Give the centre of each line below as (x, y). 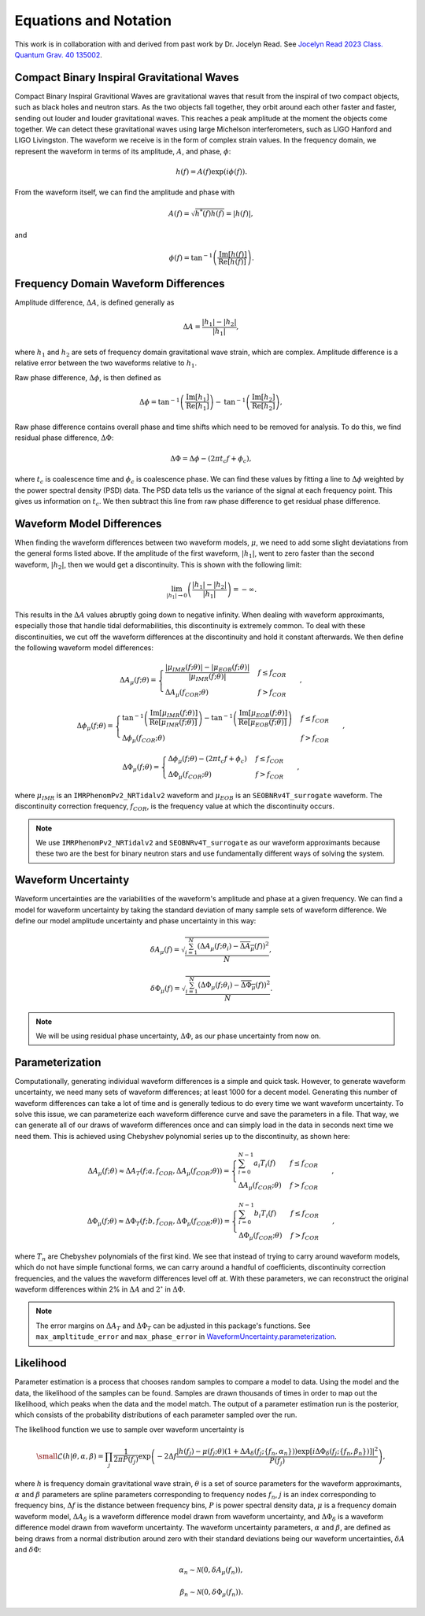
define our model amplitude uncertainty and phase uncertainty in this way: (135, 921)
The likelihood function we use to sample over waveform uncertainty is (129, 1429)
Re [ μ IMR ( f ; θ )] (173, 723)
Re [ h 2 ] (264, 407)
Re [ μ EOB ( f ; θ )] (262, 723)
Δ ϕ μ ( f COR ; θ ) (144, 738)
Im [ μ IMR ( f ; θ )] (174, 714)
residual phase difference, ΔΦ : (64, 438)
